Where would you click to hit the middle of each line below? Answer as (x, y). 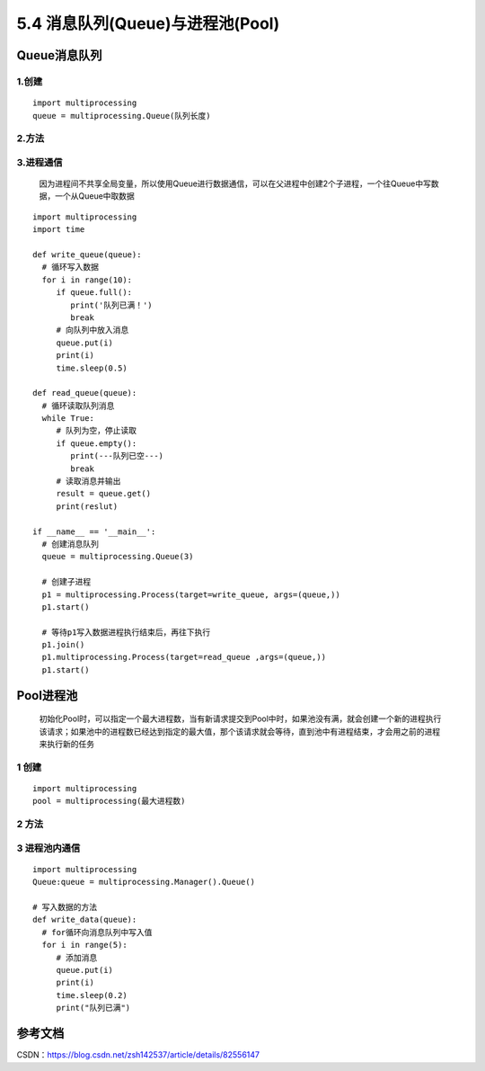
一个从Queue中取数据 (94, 196)
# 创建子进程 (66, 582)
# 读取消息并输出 (88, 482)
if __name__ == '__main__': (94, 531)
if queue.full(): (94, 293)
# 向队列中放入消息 (93, 330)
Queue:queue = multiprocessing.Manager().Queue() (144, 882)
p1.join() (63, 645)
